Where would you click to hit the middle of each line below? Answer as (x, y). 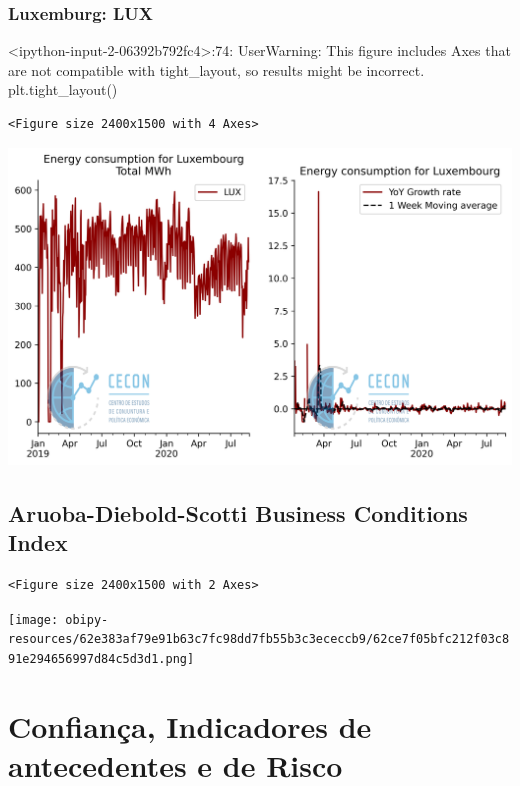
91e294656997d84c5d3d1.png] (101, 659)
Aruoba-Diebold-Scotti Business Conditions (238, 513)
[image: (33, 619)
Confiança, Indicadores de (190, 725)
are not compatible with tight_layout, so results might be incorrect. (216, 69)
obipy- (87, 619)
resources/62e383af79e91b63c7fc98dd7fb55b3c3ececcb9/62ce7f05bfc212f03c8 (259, 639)
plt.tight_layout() (63, 89)
